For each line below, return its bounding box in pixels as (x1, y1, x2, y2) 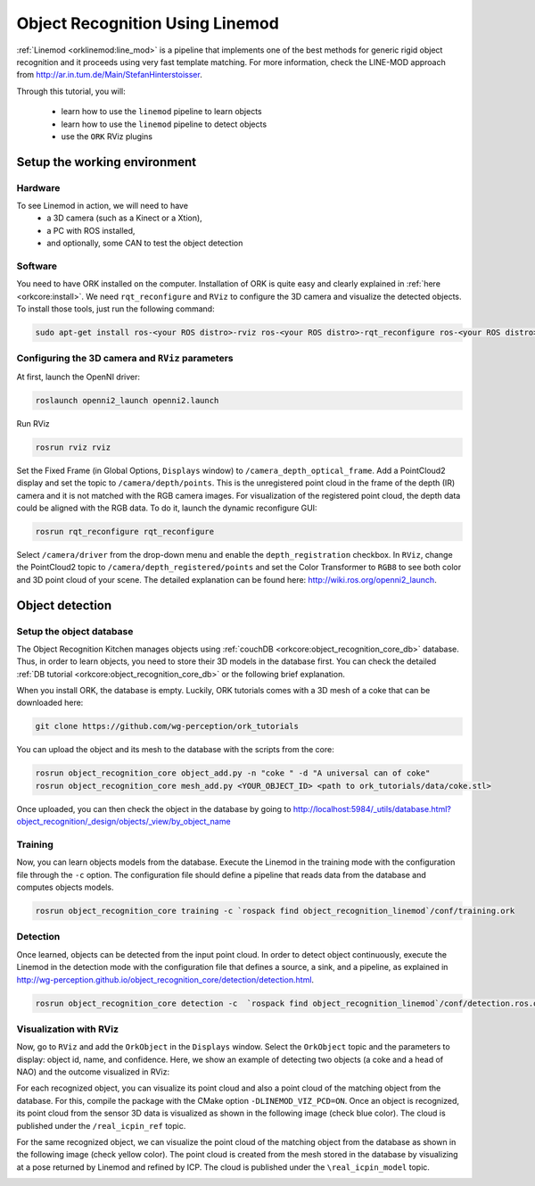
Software (16, 260, 58, 272)
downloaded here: (16, 697, 84, 709)
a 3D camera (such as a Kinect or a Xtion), (46, 212, 202, 223)
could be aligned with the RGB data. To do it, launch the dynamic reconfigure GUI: (16, 502, 317, 513)
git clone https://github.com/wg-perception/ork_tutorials (35, 721, 299, 732)
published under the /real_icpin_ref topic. (16, 1120, 186, 1131)
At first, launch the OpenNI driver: (16, 371, 141, 382)
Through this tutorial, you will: (16, 86, 126, 96)
